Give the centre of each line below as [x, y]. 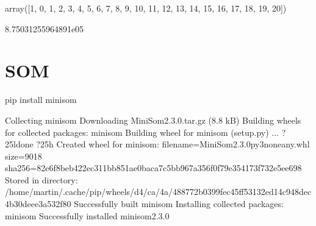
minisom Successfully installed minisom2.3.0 [87, 215]
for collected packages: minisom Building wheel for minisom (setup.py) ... [142, 132]
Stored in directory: [41, 179]
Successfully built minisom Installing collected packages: [179, 204]
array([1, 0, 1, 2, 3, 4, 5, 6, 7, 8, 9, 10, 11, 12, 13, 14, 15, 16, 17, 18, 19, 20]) [146, 8]
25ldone [19, 144]
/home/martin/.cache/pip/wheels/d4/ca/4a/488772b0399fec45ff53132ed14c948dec [158, 192]
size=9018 [23, 156]
